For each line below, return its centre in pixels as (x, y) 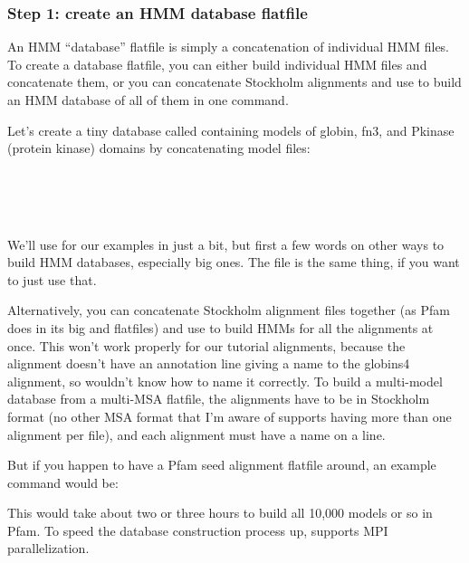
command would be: (63, 482)
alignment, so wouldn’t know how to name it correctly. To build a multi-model (225, 381)
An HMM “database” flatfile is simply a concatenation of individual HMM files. (229, 47)
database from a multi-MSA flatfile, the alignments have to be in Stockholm (219, 399)
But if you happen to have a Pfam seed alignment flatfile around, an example (222, 465)
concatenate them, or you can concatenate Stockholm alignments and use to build (234, 82)
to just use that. (52, 279)
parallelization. (48, 548)
